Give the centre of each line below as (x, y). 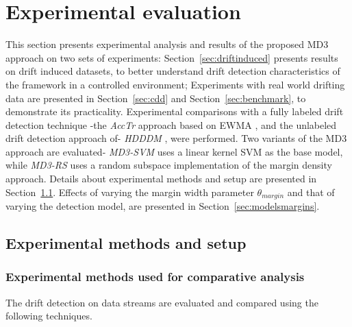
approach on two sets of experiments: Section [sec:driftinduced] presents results (172, 57)
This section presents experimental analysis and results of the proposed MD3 (167, 44)
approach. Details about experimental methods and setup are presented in (161, 179)
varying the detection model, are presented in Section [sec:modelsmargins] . (163, 206)
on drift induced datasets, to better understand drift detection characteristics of (173, 71)
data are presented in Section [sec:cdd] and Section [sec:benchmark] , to (156, 98)
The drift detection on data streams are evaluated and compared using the (162, 302)
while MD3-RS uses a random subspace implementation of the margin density (169, 165)
